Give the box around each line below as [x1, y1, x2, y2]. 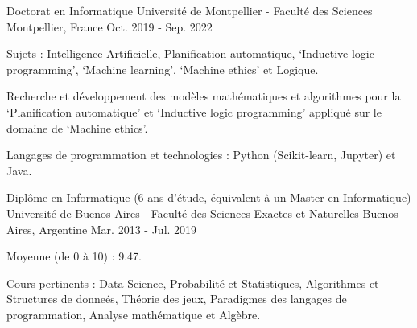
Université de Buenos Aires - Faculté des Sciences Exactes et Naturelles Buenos [6, 204, 398, 221]
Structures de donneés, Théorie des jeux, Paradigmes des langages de [6, 290, 347, 307]
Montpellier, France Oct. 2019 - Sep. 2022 [6, 18, 213, 35]
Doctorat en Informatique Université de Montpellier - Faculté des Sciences [6, 2, 373, 18]
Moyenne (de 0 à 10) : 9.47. [6, 248, 142, 264]
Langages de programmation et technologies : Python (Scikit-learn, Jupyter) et [6, 146, 396, 163]
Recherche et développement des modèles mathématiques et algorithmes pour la [6, 88, 401, 105]
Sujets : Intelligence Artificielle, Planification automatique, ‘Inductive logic [6, 45, 374, 62]
